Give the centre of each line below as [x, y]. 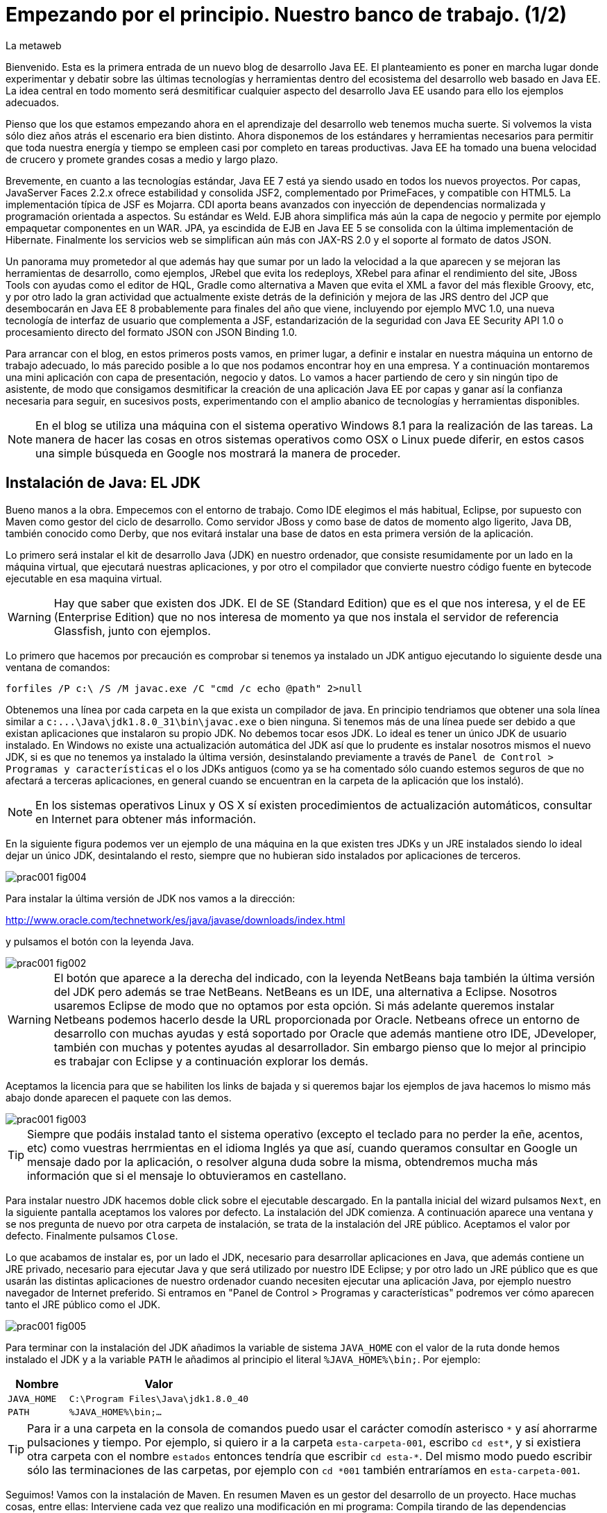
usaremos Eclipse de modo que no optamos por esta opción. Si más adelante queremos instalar [304, 1005]
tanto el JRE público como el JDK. [83, 1304]
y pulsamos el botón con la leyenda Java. [100, 941]
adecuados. [33, 102]
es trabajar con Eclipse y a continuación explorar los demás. [211, 1061]
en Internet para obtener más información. [146, 819]
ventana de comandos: [58, 667]
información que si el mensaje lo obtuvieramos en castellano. [187, 1175]
